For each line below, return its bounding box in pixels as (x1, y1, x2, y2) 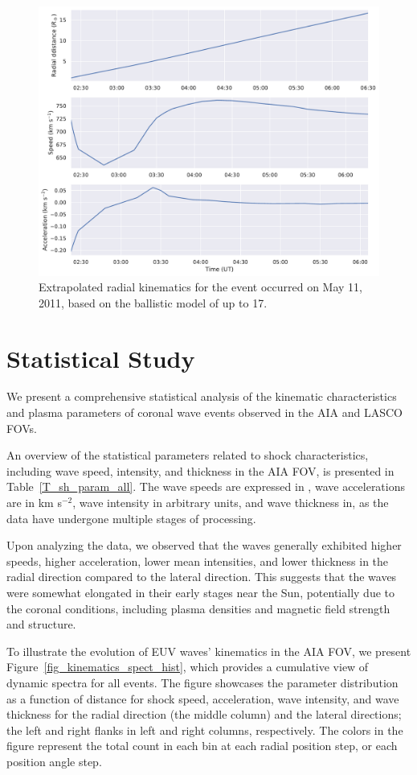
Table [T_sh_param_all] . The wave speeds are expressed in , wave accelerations (6, 478, 406, 495)
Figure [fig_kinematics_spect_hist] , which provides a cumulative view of (6, 658, 369, 675)
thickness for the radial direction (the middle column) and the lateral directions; (6, 706, 402, 723)
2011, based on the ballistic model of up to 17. (39, 294, 268, 311)
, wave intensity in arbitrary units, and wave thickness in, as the (72, 494, 389, 511)
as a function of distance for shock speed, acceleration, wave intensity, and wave (6, 690, 399, 707)
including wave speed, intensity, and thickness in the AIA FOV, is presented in (6, 462, 395, 479)
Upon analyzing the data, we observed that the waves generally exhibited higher (6, 537, 402, 554)
